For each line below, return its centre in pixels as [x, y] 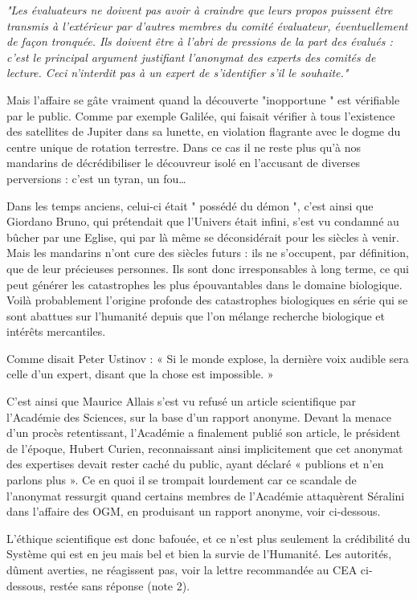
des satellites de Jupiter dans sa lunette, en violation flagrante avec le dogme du [204, 131]
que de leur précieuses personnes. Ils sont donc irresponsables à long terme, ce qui [208, 268]
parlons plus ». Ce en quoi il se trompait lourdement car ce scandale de [182, 480]
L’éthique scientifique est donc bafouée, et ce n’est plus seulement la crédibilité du [208, 538]
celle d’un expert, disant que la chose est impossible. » [140, 374]
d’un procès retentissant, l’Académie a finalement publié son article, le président [204, 433]
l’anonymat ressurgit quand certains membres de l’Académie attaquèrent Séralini [206, 495]
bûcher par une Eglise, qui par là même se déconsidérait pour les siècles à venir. [203, 237]
